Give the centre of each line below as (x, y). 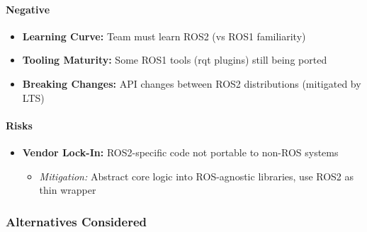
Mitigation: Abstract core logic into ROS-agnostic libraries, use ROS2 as (197, 176)
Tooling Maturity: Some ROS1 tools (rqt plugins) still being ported (175, 60)
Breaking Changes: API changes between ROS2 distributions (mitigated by (192, 83)
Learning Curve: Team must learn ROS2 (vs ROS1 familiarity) (164, 36)
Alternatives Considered (76, 221)
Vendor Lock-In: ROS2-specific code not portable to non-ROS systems (180, 152)
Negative (28, 9)
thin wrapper (68, 190)
